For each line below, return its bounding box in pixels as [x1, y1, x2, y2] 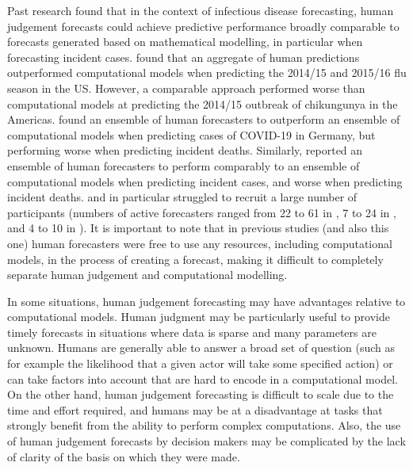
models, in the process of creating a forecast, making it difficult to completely [7, 250, 384, 267]
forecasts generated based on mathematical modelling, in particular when [7, 33, 363, 50]
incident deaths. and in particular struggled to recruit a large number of [7, 189, 358, 205]
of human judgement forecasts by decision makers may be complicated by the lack [7, 433, 406, 449]
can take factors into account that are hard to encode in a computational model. [7, 370, 398, 387]
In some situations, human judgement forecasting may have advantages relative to [7, 292, 406, 309]
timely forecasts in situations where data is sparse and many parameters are [7, 323, 377, 340]
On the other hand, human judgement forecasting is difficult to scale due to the [7, 386, 394, 403]
